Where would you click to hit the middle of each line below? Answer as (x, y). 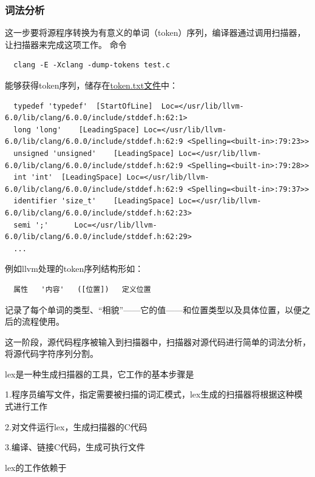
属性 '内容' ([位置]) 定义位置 (82, 289)
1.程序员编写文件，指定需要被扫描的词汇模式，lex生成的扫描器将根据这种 (150, 394)
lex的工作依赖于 (36, 467)
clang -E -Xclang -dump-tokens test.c (92, 65)
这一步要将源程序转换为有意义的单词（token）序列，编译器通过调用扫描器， (155, 32)
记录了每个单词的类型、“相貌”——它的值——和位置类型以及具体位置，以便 (154, 309)
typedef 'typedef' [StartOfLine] (83, 106)
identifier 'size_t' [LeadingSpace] (94, 201)
